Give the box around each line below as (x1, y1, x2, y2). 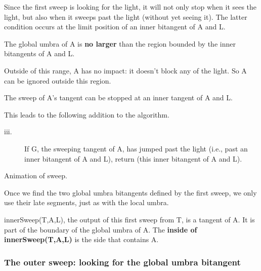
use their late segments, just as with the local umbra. (4, 197, 169, 208)
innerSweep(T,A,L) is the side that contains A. (4, 234, 159, 245)
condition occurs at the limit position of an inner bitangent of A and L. (4, 21, 226, 32)
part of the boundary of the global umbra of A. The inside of (4, 224, 197, 235)
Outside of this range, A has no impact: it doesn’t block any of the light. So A (4, 65, 247, 75)
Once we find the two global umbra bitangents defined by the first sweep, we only (4, 187, 257, 198)
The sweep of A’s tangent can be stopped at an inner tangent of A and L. (4, 92, 233, 103)
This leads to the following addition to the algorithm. (4, 109, 169, 120)
